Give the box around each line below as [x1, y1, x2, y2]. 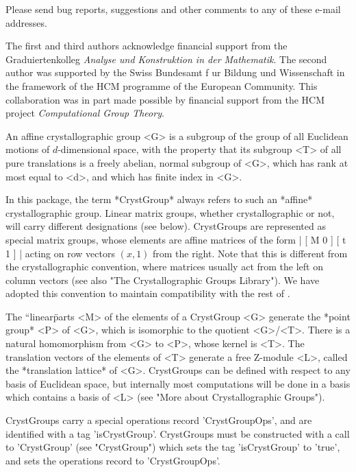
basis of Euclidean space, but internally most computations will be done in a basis [5, 376, 351, 390]
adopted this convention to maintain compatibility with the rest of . [5, 286, 290, 300]
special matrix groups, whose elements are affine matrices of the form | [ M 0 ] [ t [5, 232, 346, 246]
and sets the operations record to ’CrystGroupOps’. [5, 453, 220, 467]
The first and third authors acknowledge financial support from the [5, 38, 288, 53]
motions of [5, 142, 50, 156]
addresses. [5, 15, 47, 29]
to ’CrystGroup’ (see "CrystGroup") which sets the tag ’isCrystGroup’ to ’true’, [5, 440, 340, 454]
